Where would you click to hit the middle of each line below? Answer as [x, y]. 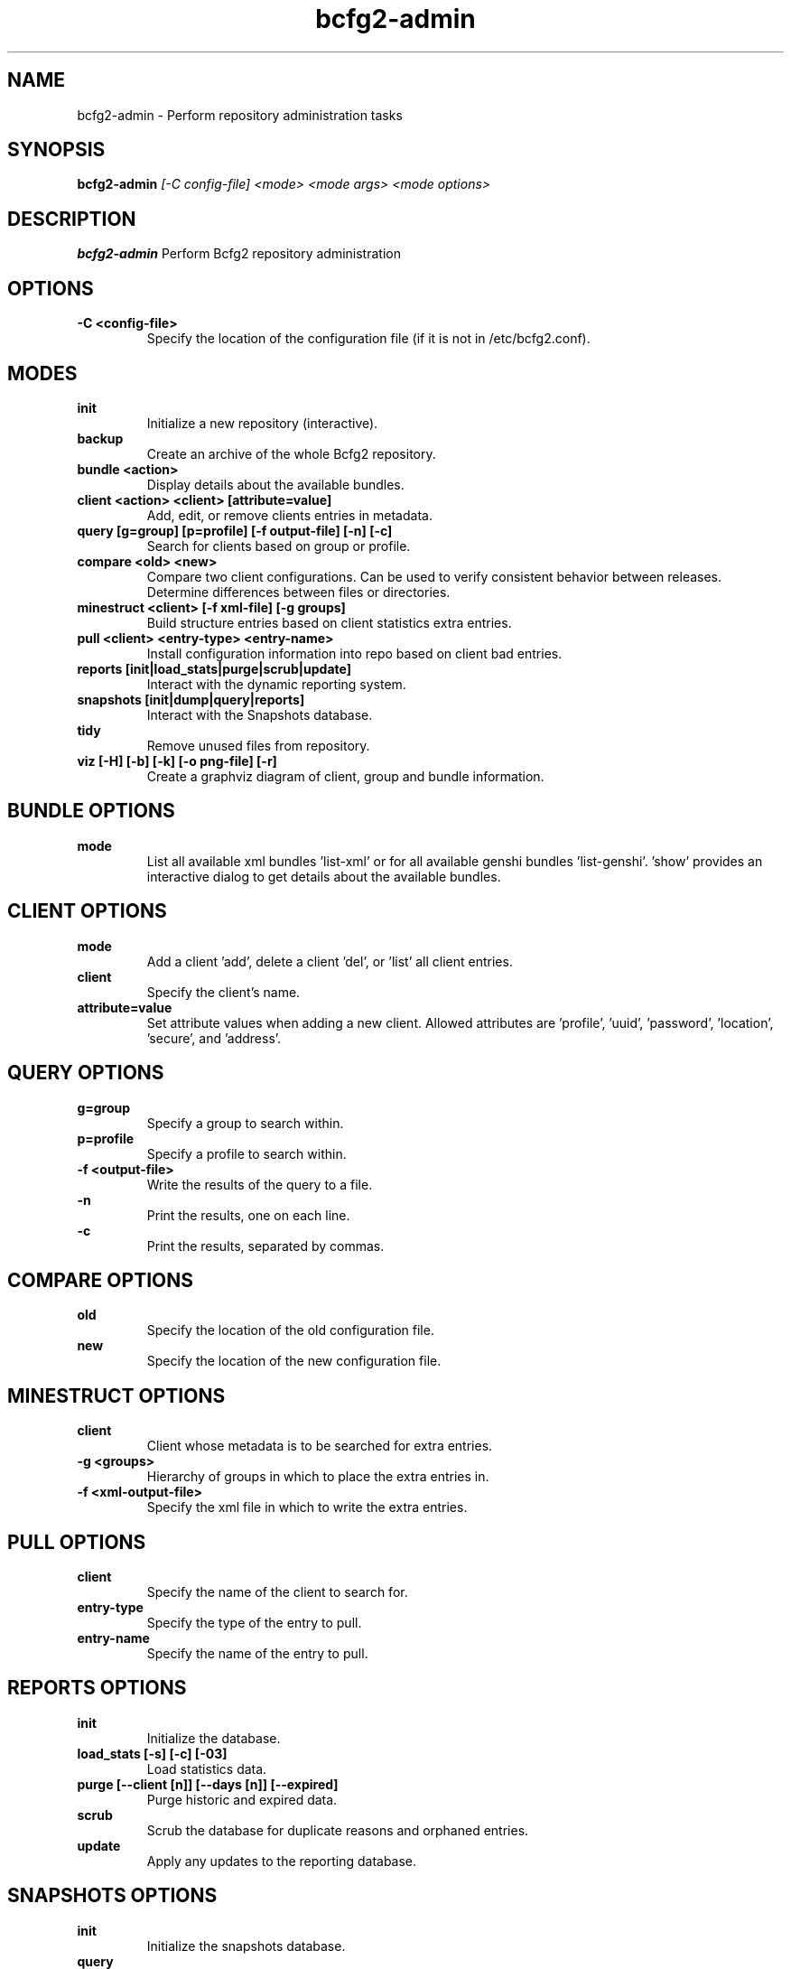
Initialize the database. [214, 1738]
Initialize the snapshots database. [246, 1946]
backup [100, 438]
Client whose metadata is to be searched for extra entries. [320, 1446]
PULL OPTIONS [77, 1542]
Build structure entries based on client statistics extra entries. [329, 622]
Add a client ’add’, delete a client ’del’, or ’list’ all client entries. [330, 961]
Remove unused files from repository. [258, 745]
